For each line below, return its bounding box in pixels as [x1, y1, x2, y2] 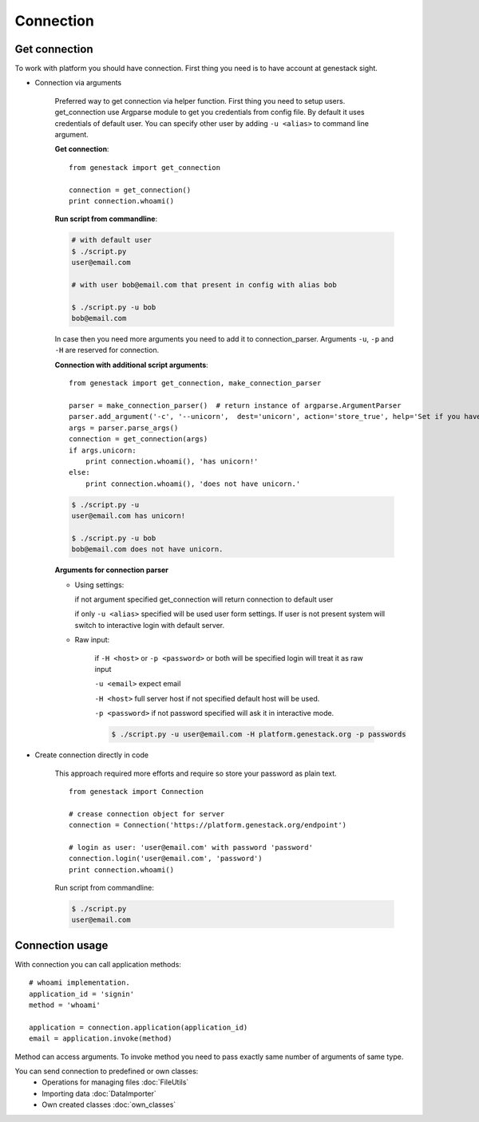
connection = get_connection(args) [69, 435, 208, 444]
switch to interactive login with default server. [74, 620, 225, 630]
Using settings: [74, 579, 125, 590]
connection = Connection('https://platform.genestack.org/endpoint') [69, 820, 347, 830]
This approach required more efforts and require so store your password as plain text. [54, 768, 337, 778]
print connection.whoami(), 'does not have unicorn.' [85, 479, 301, 488]
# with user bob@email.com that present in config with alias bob [71, 280, 337, 289]
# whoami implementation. [29, 978, 131, 987]
